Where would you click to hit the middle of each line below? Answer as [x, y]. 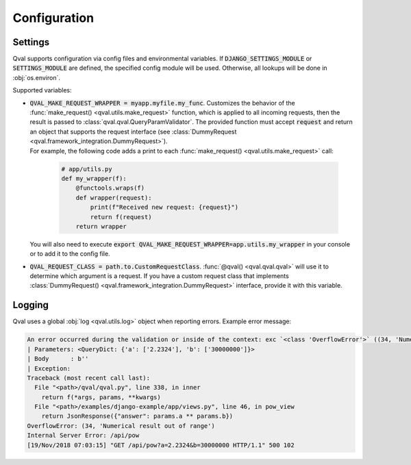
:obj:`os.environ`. [37, 77]
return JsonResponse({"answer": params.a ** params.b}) [137, 416]
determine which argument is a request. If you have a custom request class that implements [159, 276]
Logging [31, 305]
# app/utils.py [87, 169]
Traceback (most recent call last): [89, 378]
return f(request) [121, 217]
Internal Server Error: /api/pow [83, 436]
